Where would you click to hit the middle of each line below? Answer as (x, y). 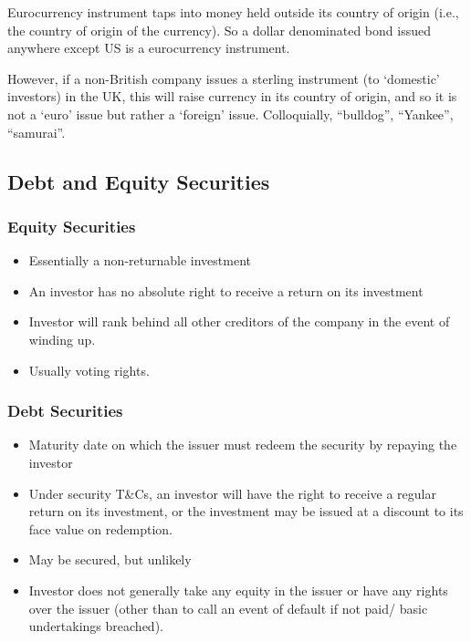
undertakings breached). (96, 626)
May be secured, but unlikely (110, 559)
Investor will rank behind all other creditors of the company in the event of (239, 321)
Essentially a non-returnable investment (140, 260)
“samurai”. (37, 132)
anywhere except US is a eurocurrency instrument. (149, 48)
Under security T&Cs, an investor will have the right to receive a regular (232, 493)
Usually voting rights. (89, 370)
